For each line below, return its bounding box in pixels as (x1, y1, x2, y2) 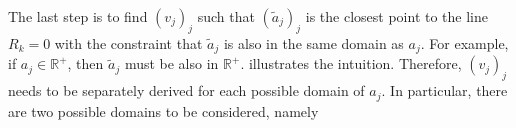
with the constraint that (54, 32, 203, 53)
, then (67, 53, 104, 74)
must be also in (124, 53, 219, 74)
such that (197, 6, 255, 26)
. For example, (420, 32, 509, 53)
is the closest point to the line (305, 6, 489, 26)
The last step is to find (8, 6, 148, 26)
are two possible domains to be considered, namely (8, 100, 319, 121)
